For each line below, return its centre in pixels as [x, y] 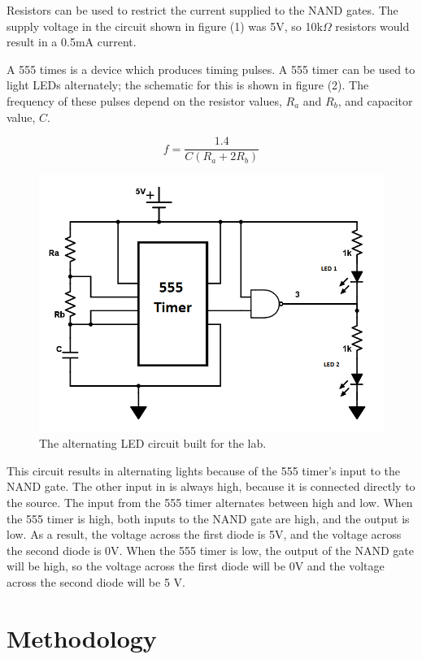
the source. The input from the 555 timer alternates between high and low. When [210, 503]
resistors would [372, 26]
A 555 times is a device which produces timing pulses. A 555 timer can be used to [211, 69]
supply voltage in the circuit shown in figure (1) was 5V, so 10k [165, 26]
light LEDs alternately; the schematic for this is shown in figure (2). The [188, 85]
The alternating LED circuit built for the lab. [153, 443]
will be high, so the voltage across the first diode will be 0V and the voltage [196, 566]
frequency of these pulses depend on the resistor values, [144, 100]
